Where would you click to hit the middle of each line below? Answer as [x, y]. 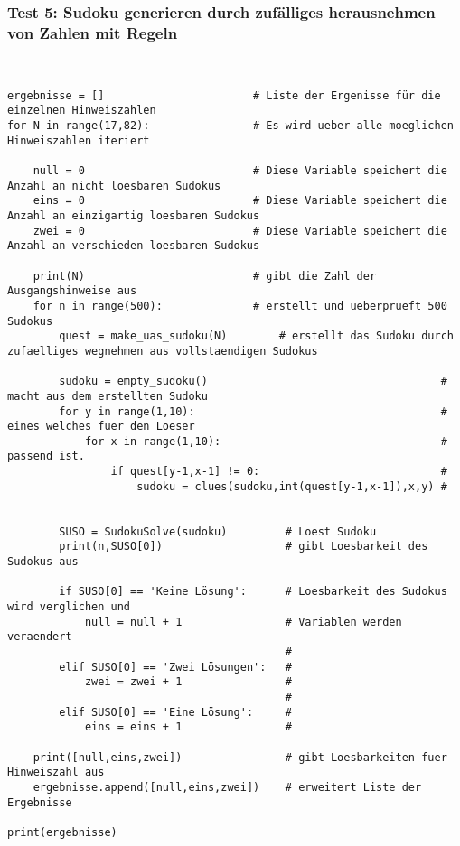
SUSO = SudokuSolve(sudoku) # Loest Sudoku [218, 531]
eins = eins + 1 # [188, 727]
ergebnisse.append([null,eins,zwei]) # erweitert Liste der [227, 787]
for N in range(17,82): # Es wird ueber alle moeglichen [230, 126]
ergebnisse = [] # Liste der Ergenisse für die [224, 95]
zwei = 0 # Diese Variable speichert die [240, 231]
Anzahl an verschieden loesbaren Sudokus [134, 246]
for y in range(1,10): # [253, 411]
